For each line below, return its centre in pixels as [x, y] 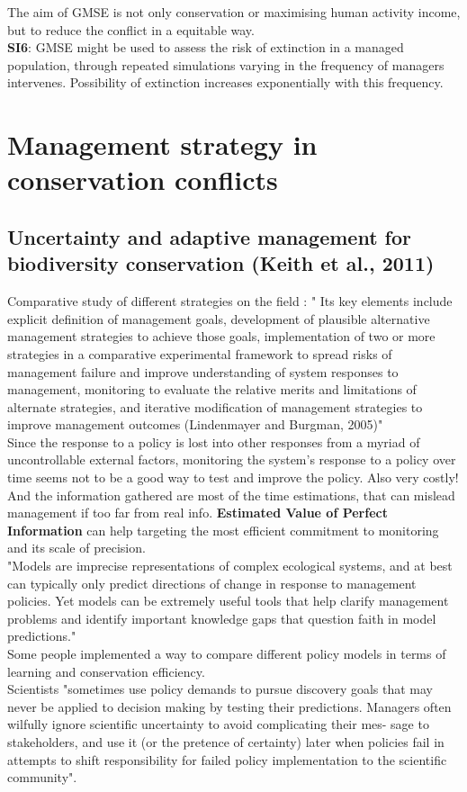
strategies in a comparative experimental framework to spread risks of [200, 353]
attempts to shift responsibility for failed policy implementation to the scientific [227, 759]
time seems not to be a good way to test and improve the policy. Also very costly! [233, 477]
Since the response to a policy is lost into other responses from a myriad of [214, 441]
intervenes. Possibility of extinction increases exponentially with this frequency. [225, 82]
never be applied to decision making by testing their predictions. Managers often [229, 706]
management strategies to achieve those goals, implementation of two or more [221, 336]
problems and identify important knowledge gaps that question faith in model [222, 618]
